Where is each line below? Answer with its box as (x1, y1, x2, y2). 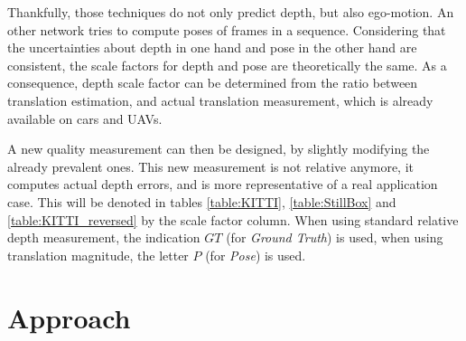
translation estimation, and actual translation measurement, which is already (7, 90, 433, 109)
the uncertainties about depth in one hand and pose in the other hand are (7, 38, 417, 57)
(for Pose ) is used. (205, 245, 306, 264)
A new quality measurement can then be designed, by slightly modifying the (7, 139, 430, 158)
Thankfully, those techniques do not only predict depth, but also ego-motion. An (7, 3, 454, 21)
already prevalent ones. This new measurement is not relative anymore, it (7, 156, 415, 175)
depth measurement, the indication (7, 228, 200, 247)
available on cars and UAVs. (7, 109, 163, 128)
